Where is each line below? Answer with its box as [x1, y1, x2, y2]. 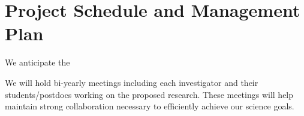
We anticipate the [5, 56, 70, 69]
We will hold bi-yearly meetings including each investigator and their [5, 76, 258, 88]
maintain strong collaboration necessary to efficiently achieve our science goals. [5, 100, 294, 112]
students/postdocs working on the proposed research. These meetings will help [5, 88, 294, 100]
